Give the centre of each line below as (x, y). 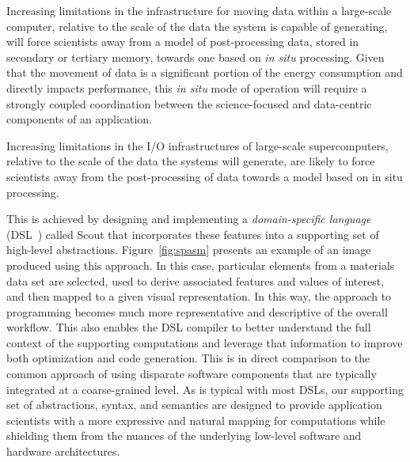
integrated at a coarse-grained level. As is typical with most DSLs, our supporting (205, 389)
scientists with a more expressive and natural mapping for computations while (196, 420)
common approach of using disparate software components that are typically (192, 374)
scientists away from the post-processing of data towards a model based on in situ (205, 176)
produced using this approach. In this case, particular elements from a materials (201, 265)
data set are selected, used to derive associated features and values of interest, (196, 280)
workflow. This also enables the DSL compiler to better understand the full (189, 327)
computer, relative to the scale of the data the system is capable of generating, (197, 26)
